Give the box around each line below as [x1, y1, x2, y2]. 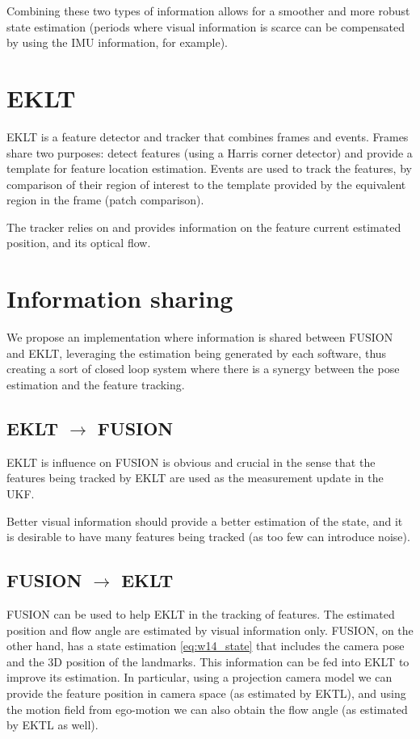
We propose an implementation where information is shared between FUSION [6, 329, 393, 346]
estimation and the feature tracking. [6, 376, 185, 393]
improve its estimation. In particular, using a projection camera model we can [6, 669, 393, 686]
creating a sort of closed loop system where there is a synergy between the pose [6, 360, 400, 377]
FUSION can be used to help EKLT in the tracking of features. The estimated [6, 605, 395, 622]
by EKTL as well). [6, 716, 99, 733]
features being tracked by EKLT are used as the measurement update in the [6, 469, 384, 486]
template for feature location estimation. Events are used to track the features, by [6, 160, 412, 177]
